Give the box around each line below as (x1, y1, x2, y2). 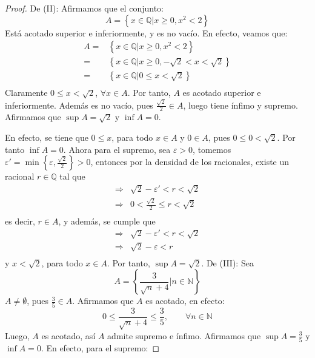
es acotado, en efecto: (145, 294, 225, 307)
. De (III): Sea (201, 256, 254, 269)
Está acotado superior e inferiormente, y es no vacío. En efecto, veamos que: (5, 26, 288, 39)
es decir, (5, 214, 35, 227)
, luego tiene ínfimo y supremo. (183, 98, 298, 111)
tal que (59, 170, 85, 183)
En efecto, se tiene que (5, 131, 88, 144)
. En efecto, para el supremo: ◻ (41, 341, 160, 354)
